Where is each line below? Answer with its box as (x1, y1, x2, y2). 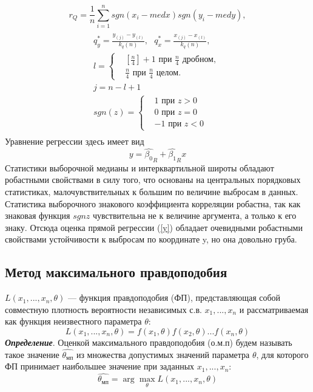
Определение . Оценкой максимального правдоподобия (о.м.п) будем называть (5, 336, 292, 349)
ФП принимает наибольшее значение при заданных (5, 360, 195, 373)
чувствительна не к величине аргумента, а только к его (93, 209, 297, 222)
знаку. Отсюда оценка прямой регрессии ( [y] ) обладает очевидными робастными (5, 221, 303, 233)
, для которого (256, 348, 309, 360)
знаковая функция (5, 209, 70, 222)
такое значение (5, 348, 59, 360)
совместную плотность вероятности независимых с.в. (5, 303, 202, 315)
